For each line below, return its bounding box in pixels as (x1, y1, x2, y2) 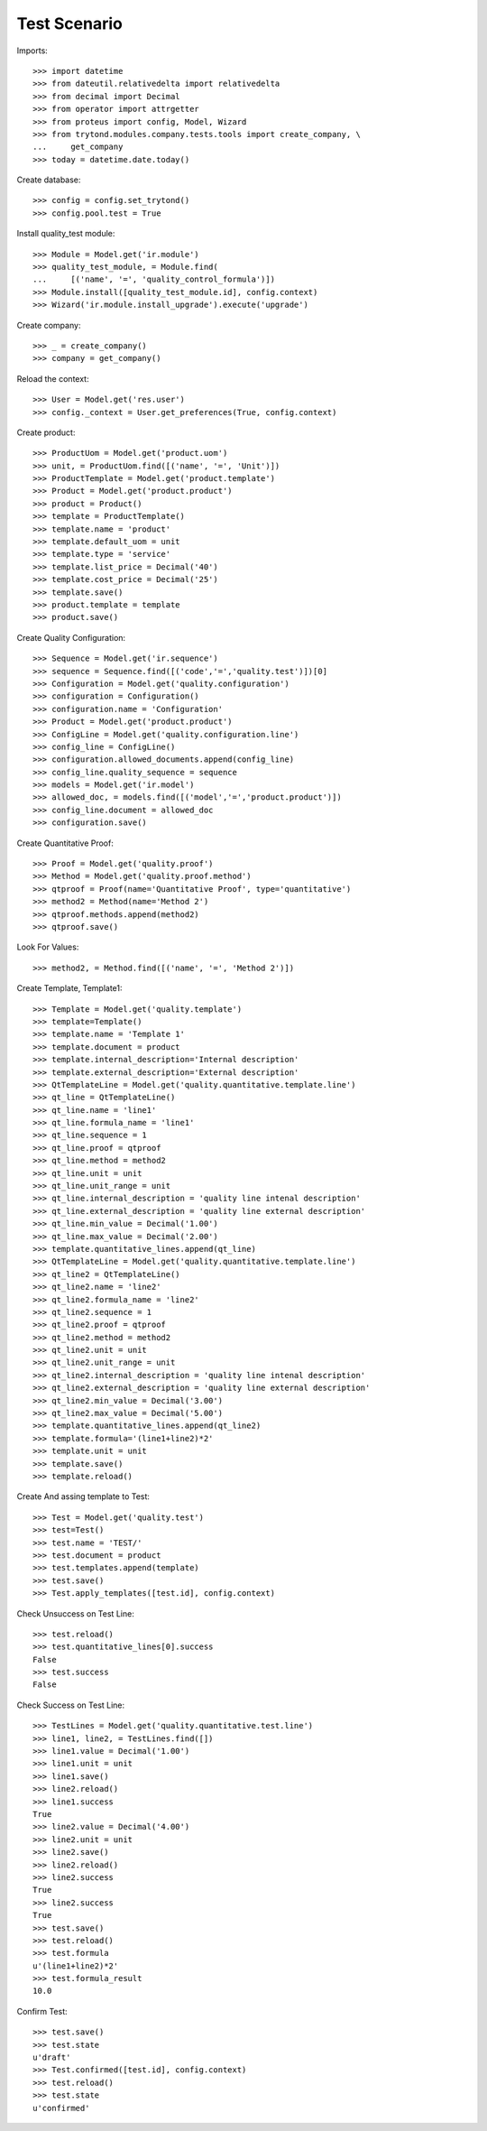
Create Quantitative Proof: (16, 838, 115, 848)
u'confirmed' (32, 2103, 90, 2113)
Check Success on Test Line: (16, 1700, 125, 1710)
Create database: (16, 174, 81, 185)
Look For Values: (16, 941, 79, 952)
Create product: (16, 427, 76, 438)
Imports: (16, 45, 49, 56)
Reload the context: (16, 373, 89, 384)
